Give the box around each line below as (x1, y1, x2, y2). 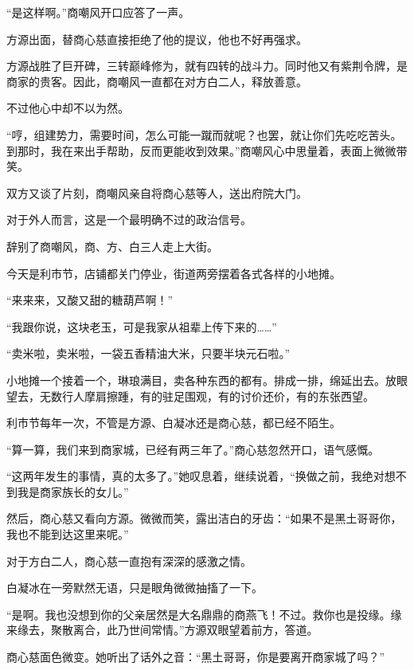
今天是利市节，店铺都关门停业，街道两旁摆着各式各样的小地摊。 (6, 264, 341, 281)
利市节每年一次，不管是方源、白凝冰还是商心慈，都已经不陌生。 (6, 414, 341, 431)
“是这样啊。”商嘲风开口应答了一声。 (6, 4, 190, 20)
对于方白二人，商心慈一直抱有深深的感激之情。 (6, 552, 252, 569)
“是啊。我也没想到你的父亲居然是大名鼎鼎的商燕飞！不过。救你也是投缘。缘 (6, 605, 402, 622)
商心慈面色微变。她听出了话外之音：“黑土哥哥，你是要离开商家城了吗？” (6, 648, 385, 665)
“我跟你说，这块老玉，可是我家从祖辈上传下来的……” (6, 318, 277, 335)
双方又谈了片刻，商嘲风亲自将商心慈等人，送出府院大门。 (6, 184, 307, 201)
